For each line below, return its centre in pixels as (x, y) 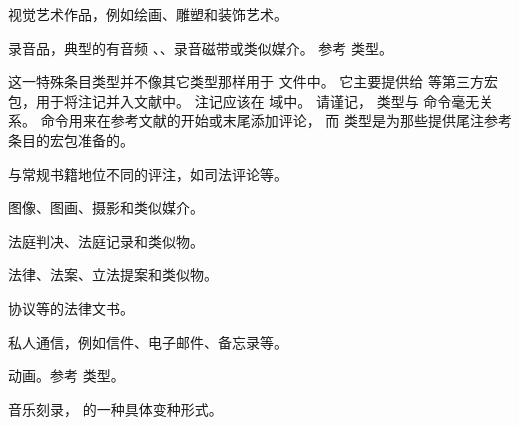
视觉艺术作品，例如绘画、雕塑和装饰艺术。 (148, 14)
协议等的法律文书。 (71, 307)
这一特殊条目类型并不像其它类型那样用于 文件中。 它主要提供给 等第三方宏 (253, 81)
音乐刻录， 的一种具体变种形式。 (115, 408)
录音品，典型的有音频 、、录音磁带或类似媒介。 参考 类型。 (200, 47)
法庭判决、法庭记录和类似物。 (106, 240)
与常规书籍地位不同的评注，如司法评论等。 (148, 173)
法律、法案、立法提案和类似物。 (113, 274)
